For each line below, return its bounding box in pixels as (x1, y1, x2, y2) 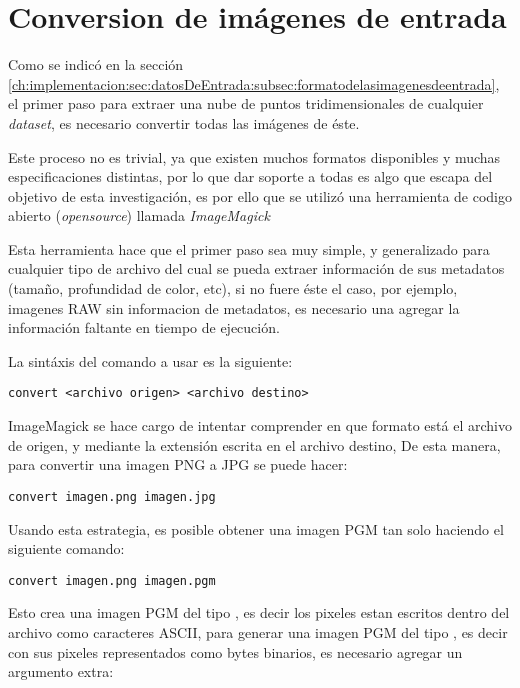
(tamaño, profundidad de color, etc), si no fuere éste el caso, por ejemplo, (8, 278, 458, 299)
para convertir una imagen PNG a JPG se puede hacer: (8, 454, 348, 475)
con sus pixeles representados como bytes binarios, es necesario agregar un (8, 641, 463, 662)
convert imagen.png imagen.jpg (8, 489, 216, 504)
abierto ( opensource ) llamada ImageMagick (8, 205, 270, 226)
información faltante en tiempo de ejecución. (8, 317, 280, 338)
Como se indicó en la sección (8, 54, 184, 75)
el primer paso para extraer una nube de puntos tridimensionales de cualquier (8, 93, 484, 114)
